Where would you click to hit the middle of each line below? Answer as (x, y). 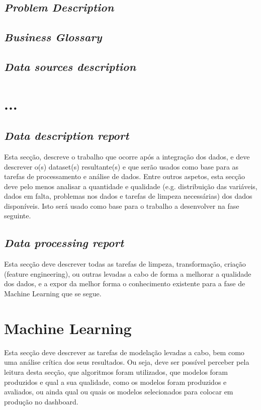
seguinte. (18, 216)
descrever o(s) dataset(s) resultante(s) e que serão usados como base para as (121, 166)
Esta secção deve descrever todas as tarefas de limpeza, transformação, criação (125, 264)
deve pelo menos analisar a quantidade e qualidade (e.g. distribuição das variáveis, (131, 186)
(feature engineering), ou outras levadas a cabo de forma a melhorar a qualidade (128, 273)
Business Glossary (53, 37)
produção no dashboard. (41, 401)
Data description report (67, 136)
